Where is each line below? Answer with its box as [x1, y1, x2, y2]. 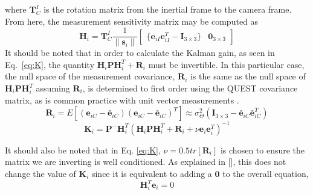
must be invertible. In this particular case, [148, 58, 305, 70]
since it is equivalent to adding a [91, 167, 212, 179]
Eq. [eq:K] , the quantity [5, 58, 95, 70]
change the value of [5, 167, 76, 179]
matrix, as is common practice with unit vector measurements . [5, 93, 239, 106]
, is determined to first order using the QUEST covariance [82, 82, 298, 94]
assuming [36, 82, 70, 94]
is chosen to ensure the [220, 143, 305, 156]
